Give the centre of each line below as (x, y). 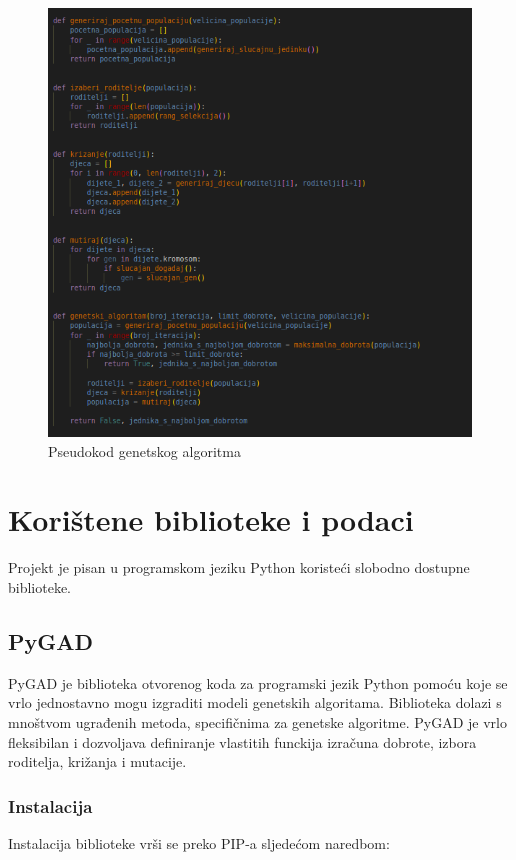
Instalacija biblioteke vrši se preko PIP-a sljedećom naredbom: (199, 842)
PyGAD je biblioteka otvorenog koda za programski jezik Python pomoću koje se (258, 682)
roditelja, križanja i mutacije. (97, 761)
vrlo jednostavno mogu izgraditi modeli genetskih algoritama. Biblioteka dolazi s (255, 702)
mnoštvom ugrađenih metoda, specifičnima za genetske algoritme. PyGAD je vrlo (257, 721)
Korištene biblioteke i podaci (211, 519)
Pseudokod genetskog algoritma (144, 450)
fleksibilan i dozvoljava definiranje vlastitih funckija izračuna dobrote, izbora (242, 741)
